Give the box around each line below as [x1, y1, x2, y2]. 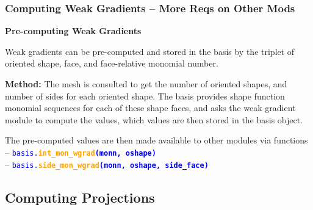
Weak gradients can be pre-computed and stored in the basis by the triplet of [5, 45, 295, 57]
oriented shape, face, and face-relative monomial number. [5, 57, 218, 70]
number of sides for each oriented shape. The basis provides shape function [5, 89, 285, 102]
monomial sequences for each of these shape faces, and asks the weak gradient [5, 101, 296, 114]
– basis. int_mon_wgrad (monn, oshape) [5, 145, 156, 158]
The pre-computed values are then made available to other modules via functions [5, 134, 308, 147]
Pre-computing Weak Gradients [5, 24, 142, 37]
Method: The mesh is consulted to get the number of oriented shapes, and [5, 78, 287, 90]
